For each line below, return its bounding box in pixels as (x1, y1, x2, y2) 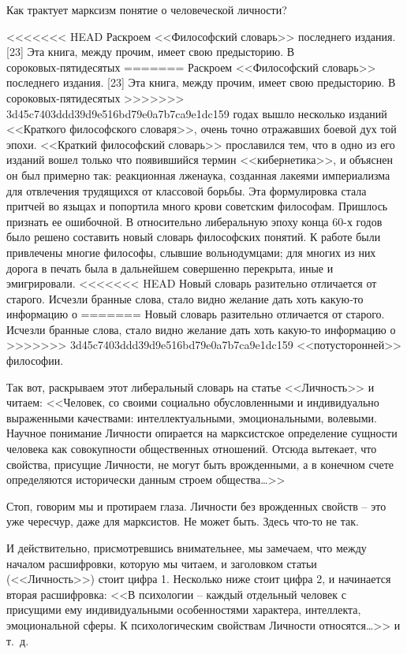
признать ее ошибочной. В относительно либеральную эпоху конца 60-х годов (6, 213, 383, 229)
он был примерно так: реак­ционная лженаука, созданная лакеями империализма (6, 166, 390, 183)
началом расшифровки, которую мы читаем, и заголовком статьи (6, 555, 317, 571)
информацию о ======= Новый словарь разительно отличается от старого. (6, 306, 385, 322)
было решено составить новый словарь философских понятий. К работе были (6, 229, 381, 245)
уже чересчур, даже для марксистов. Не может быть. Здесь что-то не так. (6, 513, 359, 530)
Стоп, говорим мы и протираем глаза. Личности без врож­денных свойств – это (6, 497, 386, 514)
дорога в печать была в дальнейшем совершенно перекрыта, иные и (6, 259, 334, 276)
